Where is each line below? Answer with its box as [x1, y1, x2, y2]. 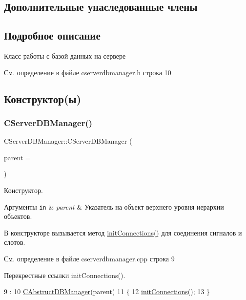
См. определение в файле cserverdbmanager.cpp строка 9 [4, 253, 175, 263]
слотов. [4, 237, 25, 247]
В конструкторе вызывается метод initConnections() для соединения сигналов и [4, 227, 242, 237]
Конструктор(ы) [4, 91, 82, 106]
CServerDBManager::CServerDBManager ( [4, 136, 132, 146]
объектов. [4, 211, 32, 221]
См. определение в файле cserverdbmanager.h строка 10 [4, 67, 171, 77]
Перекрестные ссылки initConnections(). [4, 270, 125, 280]
